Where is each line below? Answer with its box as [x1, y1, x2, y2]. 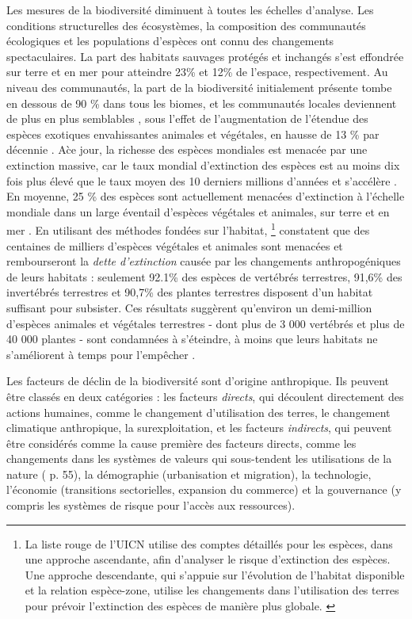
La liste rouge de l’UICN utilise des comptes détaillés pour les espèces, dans [25, 535, 393, 552]
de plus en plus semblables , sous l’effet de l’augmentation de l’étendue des [6, 110, 368, 127]
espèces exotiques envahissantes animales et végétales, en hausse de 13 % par [6, 125, 380, 142]
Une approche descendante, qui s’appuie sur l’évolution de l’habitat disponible [25, 566, 405, 583]
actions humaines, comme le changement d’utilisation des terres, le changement [6, 403, 391, 420]
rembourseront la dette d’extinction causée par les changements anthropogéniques [6, 253, 401, 269]
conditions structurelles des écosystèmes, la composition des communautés [6, 17, 366, 33]
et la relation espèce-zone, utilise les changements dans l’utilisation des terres [25, 582, 399, 598]
